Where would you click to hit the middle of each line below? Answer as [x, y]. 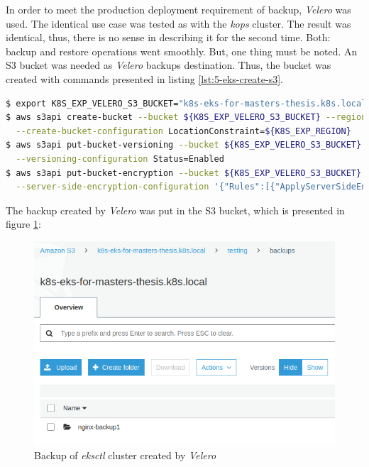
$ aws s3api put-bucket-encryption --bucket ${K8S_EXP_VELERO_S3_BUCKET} [184, 173]
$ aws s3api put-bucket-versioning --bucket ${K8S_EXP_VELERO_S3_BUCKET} [184, 145]
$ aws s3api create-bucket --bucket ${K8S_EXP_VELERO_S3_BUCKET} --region [186, 117]
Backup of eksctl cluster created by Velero [125, 455]
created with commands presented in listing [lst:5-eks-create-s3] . [145, 78]
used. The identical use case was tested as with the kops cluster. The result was [178, 23]
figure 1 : [23, 224]
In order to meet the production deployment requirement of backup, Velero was [178, 9]
